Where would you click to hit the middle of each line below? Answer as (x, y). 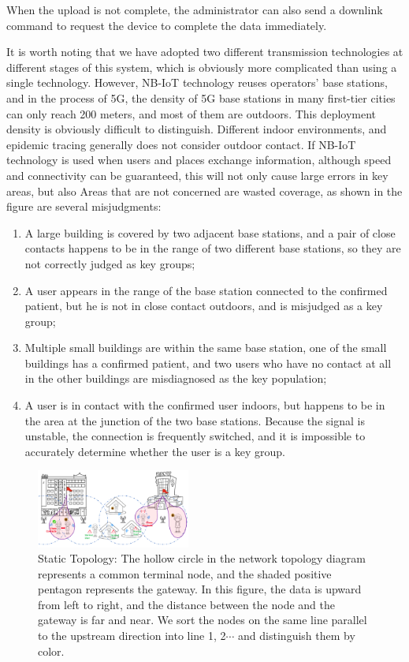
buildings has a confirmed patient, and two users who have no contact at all (208, 363)
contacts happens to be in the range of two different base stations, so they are (213, 248)
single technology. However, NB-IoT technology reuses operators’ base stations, (197, 82)
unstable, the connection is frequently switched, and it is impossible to (195, 436)
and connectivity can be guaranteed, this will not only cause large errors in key (197, 175)
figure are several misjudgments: (84, 206)
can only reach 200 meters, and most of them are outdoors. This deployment (191, 113)
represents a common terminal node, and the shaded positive (185, 573)
